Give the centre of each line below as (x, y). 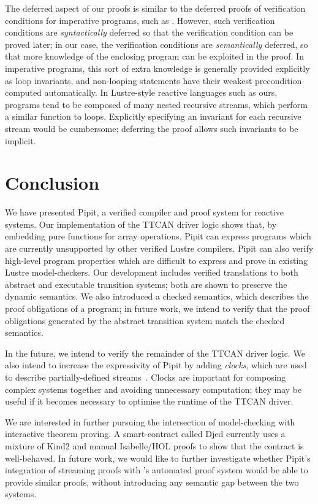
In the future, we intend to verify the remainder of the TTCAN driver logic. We (155, 353)
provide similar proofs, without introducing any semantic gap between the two (152, 482)
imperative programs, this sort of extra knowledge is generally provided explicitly (157, 68)
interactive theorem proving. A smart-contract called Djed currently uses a (145, 434)
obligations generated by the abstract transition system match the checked (145, 320)
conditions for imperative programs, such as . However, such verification (140, 20)
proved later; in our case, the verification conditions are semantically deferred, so (157, 44)
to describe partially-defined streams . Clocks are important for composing (146, 377)
